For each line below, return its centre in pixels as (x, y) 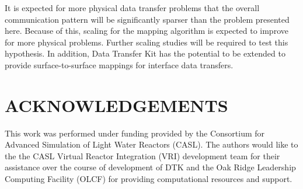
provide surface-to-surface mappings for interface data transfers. (119, 64)
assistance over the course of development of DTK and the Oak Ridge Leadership (150, 167)
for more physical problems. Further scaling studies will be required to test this (147, 42)
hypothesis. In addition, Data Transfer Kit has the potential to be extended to (145, 53)
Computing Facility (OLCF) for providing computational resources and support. (149, 179)
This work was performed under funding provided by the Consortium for (135, 133)
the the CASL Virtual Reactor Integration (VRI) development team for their (142, 155)
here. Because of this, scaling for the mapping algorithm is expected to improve (147, 31)
